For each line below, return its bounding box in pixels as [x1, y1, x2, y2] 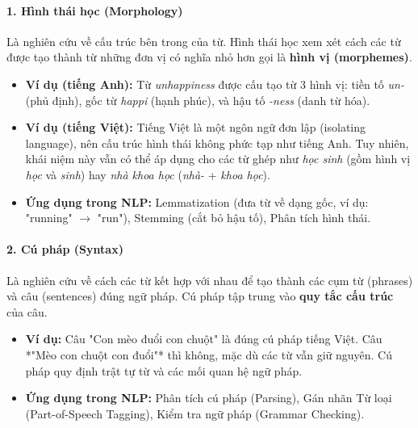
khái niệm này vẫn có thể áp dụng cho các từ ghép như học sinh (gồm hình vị [25, 150, 411, 167]
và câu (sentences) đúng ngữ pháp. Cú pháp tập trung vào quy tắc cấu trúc [6, 287, 394, 304]
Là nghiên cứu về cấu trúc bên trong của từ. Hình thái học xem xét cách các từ [6, 32, 401, 49]
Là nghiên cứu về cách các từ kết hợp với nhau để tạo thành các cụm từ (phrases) [6, 271, 413, 288]
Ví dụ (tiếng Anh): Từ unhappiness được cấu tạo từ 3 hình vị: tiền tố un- [25, 75, 404, 92]
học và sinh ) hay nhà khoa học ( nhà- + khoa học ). [25, 166, 270, 183]
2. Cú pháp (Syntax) [6, 241, 123, 258]
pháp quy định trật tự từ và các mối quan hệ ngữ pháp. [25, 362, 303, 379]
